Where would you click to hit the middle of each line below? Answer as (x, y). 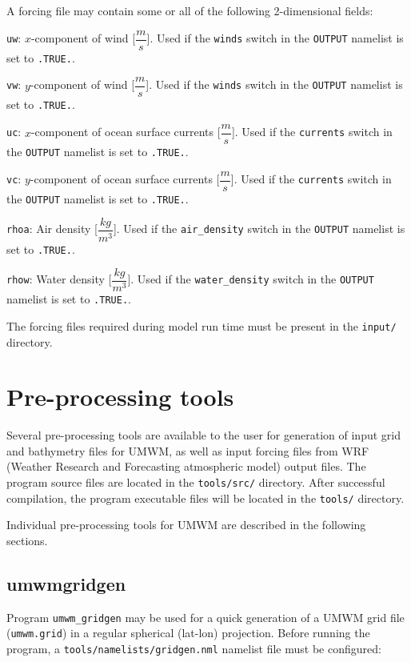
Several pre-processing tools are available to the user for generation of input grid (204, 435)
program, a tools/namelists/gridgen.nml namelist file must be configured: (194, 649)
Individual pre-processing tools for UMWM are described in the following (186, 525)
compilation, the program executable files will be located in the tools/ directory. (205, 498)
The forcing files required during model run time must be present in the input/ (202, 325)
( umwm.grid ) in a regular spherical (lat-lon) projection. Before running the (188, 633)
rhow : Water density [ (59, 279)
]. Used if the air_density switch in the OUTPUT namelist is (259, 229)
